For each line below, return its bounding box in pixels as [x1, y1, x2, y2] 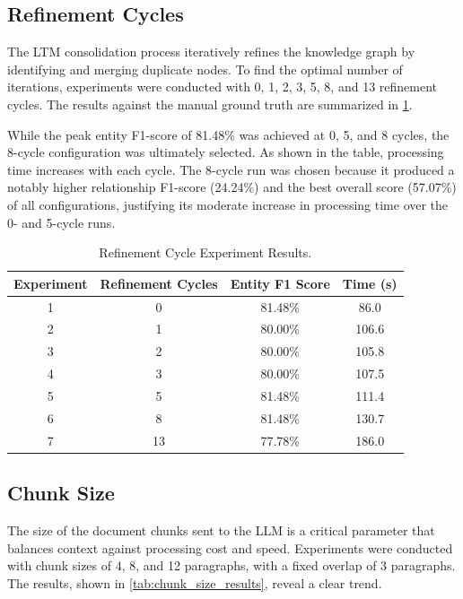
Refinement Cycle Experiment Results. [99, 243, 312, 262]
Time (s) [342, 273, 397, 292]
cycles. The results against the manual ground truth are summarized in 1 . [7, 94, 413, 113]
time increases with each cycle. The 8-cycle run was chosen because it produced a [7, 160, 455, 178]
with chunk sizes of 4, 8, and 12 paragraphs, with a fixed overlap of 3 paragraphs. [7, 556, 456, 575]
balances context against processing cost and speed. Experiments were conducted [7, 538, 453, 557]
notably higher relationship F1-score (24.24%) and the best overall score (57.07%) [7, 178, 457, 196]
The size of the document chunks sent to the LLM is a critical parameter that [7, 520, 435, 539]
